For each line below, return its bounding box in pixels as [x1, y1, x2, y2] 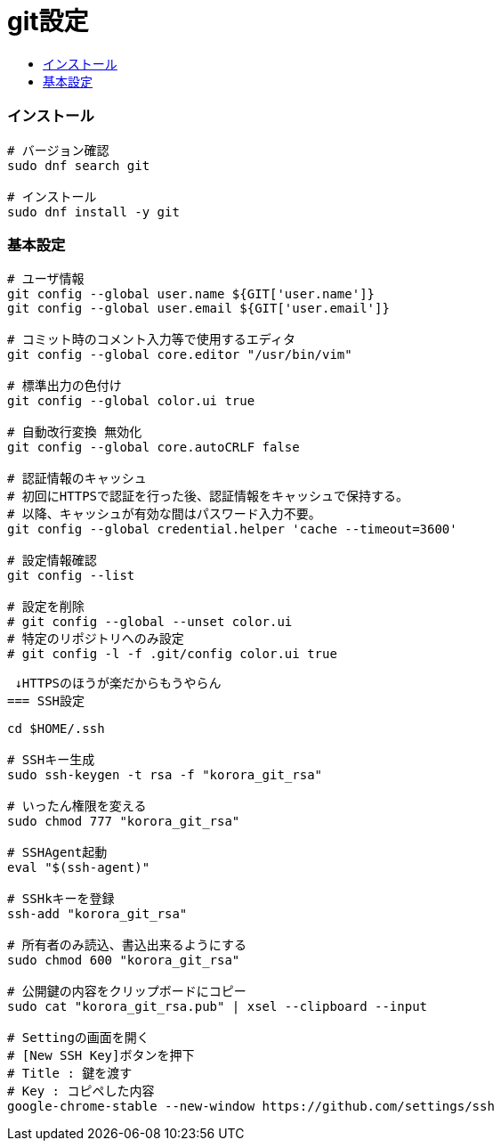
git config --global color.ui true [7, 394, 255, 409]
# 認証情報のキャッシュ [7, 471, 147, 486]
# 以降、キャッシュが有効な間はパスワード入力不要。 [7, 507, 321, 522]
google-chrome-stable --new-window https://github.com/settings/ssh [7, 1099, 495, 1114]
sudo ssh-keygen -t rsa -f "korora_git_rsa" [7, 768, 323, 783]
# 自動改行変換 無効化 [7, 425, 142, 440]
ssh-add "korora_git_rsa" [7, 907, 188, 922]
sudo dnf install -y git [7, 204, 180, 219]
